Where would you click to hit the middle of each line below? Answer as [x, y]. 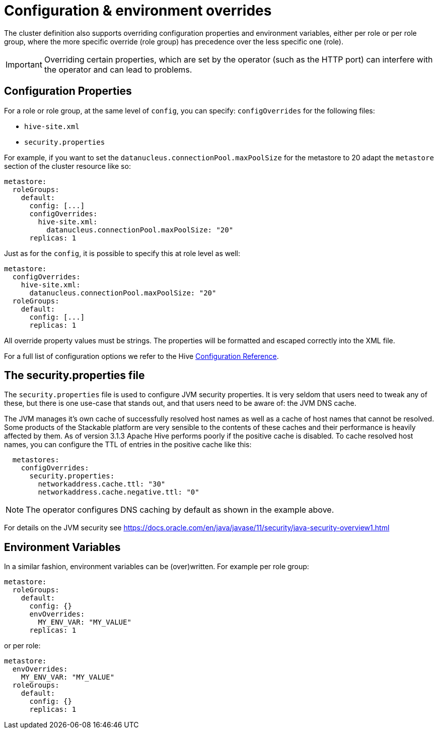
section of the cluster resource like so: [67, 166]
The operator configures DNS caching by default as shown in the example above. [180, 510]
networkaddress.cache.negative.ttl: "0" [119, 492]
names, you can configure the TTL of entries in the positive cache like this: [128, 445]
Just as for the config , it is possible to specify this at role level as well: [122, 253]
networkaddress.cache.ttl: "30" [102, 484]
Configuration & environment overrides [138, 11]
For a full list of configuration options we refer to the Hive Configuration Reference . [141, 356]
